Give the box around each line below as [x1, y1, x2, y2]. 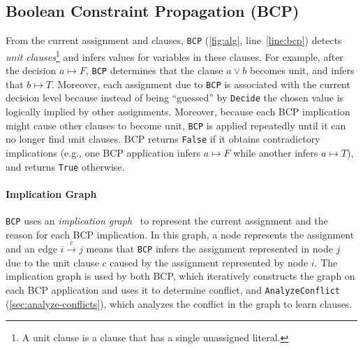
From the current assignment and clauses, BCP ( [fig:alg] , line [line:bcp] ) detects [6, 33, 342, 48]
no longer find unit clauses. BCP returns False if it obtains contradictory [6, 131, 320, 146]
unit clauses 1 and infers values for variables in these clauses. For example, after [6, 47, 343, 64]
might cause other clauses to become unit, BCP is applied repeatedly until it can [6, 117, 346, 132]
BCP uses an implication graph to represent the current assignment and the [6, 213, 328, 228]
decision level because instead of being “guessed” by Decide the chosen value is [6, 90, 344, 105]
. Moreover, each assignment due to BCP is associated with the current [51, 76, 350, 91]
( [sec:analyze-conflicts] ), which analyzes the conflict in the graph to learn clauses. [6, 296, 353, 311]
